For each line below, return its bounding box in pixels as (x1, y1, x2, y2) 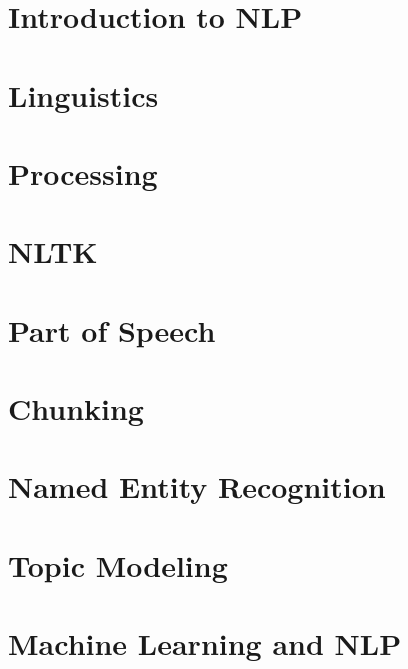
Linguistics (8, 74, 159, 115)
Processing (8, 152, 158, 193)
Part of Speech (8, 309, 216, 350)
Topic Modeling (8, 544, 228, 585)
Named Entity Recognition (8, 466, 386, 507)
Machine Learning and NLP (8, 623, 402, 664)
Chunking (8, 388, 144, 429)
